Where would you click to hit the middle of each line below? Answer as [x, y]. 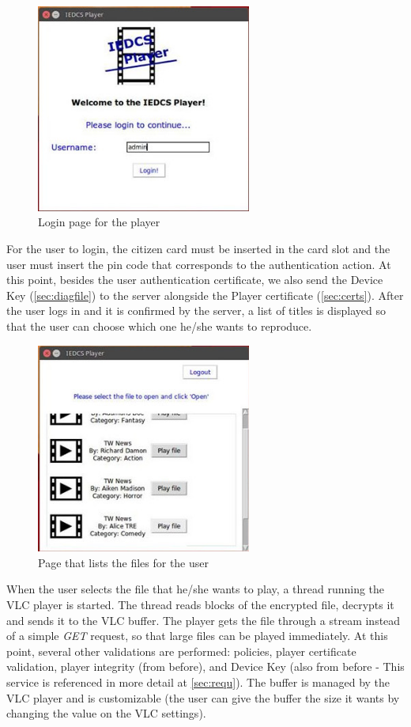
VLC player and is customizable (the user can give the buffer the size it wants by [203, 697]
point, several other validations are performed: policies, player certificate [181, 651]
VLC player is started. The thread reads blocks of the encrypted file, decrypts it [200, 605]
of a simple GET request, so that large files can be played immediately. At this [197, 636]
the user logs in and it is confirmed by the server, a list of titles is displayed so [196, 310]
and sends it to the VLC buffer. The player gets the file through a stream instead [204, 620]
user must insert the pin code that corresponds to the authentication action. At [199, 264]
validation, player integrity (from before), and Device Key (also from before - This [205, 666]
